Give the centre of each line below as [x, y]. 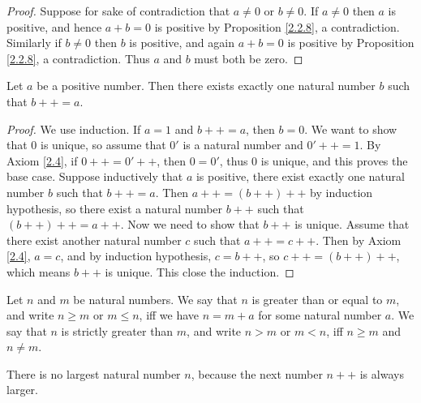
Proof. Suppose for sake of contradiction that [118, 11]
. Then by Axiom [359, 240]
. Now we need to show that [190, 224]
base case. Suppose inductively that [95, 176]
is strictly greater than [117, 330]
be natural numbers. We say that [155, 299]
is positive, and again [182, 43]
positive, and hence [54, 26]
